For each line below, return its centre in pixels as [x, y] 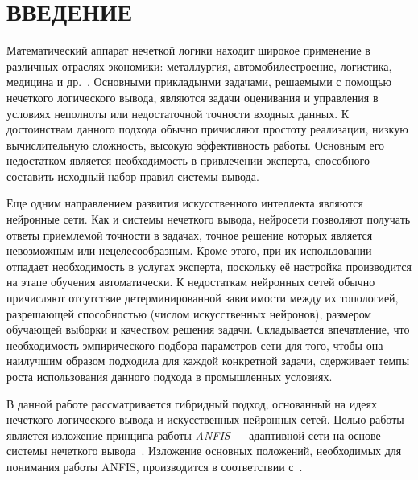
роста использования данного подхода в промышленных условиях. [170, 376]
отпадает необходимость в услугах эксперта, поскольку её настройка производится [209, 266]
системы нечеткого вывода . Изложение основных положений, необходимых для [204, 451]
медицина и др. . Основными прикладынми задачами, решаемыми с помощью [199, 82]
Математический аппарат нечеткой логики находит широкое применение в [188, 50]
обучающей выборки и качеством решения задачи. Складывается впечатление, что [208, 329]
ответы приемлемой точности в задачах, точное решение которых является [190, 234]
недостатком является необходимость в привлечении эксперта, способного [188, 160]
